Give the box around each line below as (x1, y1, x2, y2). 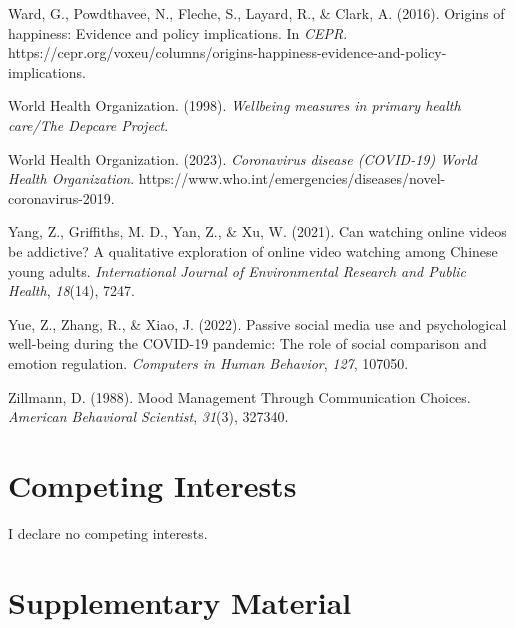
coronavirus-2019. (8, 187, 115, 208)
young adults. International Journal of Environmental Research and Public (8, 260, 467, 281)
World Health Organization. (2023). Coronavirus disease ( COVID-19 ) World (8, 148, 477, 169)
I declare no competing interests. (8, 522, 208, 543)
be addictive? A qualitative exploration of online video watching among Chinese (8, 240, 498, 261)
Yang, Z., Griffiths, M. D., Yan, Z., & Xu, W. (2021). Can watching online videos (8, 221, 507, 242)
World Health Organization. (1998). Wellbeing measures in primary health (8, 95, 461, 116)
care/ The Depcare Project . (8, 114, 169, 135)
